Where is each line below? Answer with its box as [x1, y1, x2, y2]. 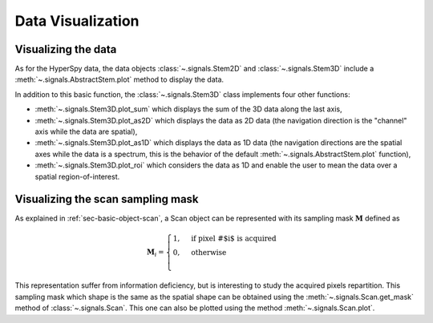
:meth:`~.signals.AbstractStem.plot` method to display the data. [14, 75, 225, 84]
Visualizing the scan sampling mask [14, 192, 200, 206]
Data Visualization [14, 12, 140, 30]
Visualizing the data [14, 42, 117, 56]
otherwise [191, 248, 227, 256]
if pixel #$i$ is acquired [191, 233, 277, 243]
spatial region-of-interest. [34, 172, 120, 181]
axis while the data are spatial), [34, 127, 138, 136]
